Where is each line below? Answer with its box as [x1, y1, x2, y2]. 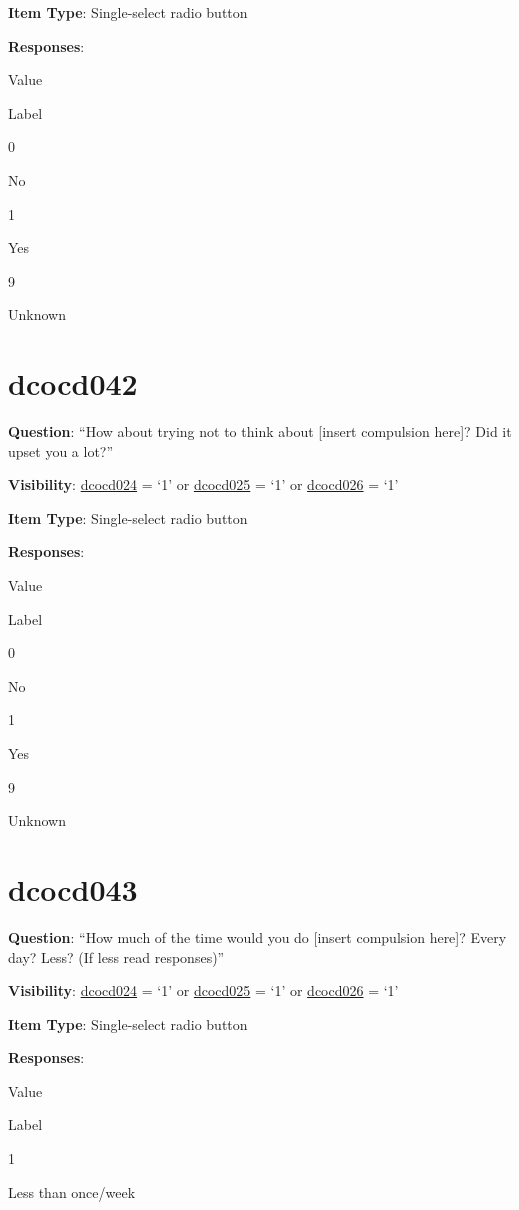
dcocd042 [8, 363, 138, 404]
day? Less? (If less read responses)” [8, 946, 225, 967]
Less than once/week [8, 1181, 136, 1202]
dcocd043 [8, 868, 138, 909]
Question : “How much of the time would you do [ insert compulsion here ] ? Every [8, 926, 507, 947]
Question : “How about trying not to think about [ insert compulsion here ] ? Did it [8, 421, 512, 442]
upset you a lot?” [8, 440, 114, 461]
